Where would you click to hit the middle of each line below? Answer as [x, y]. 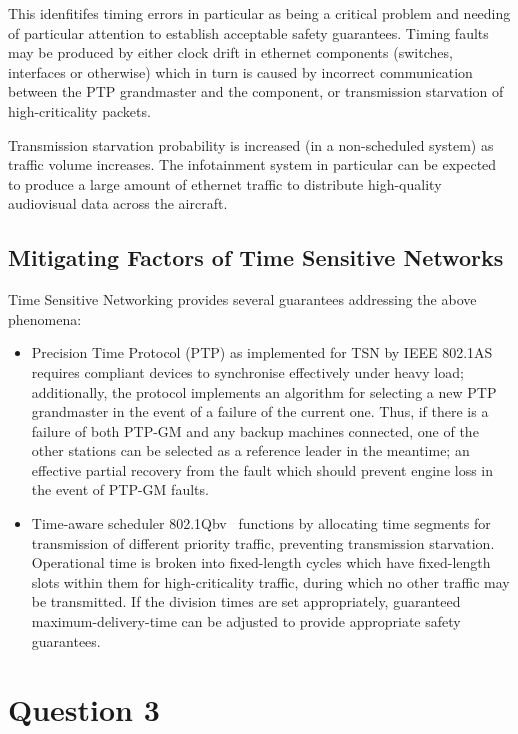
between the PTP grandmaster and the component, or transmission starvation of [256, 91]
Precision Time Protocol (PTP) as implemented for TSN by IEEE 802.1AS [262, 352]
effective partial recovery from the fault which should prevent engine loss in [262, 469]
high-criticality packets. [79, 110]
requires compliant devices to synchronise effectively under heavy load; [247, 371]
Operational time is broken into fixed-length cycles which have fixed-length [261, 562]
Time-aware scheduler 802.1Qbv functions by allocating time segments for [261, 523]
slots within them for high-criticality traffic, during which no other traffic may [270, 581]
